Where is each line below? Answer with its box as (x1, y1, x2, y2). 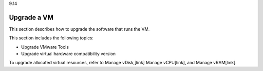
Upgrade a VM (9, 13, 54, 21)
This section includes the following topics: (9, 35, 94, 41)
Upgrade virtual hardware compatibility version (21, 51, 116, 57)
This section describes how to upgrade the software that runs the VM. (9, 26, 150, 32)
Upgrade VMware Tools (21, 44, 69, 50)
